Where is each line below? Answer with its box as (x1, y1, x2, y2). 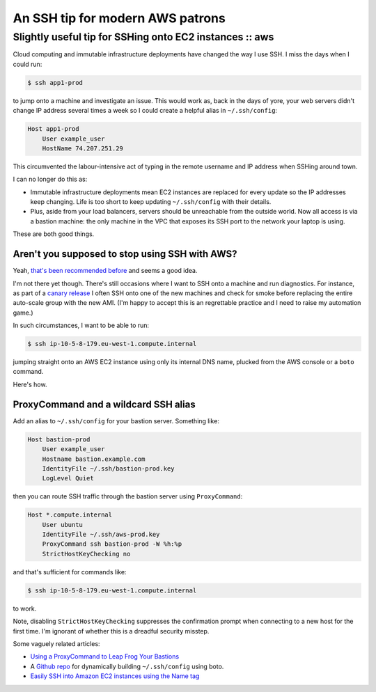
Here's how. (13, 380, 47, 388)
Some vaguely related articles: (13, 639, 100, 647)
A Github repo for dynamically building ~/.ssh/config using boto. (30, 662, 224, 670)
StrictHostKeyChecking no (42, 550, 131, 558)
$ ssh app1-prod (27, 79, 84, 86)
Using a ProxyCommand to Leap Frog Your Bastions (30, 652, 180, 661)
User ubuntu (42, 521, 84, 528)
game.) (13, 308, 34, 317)
